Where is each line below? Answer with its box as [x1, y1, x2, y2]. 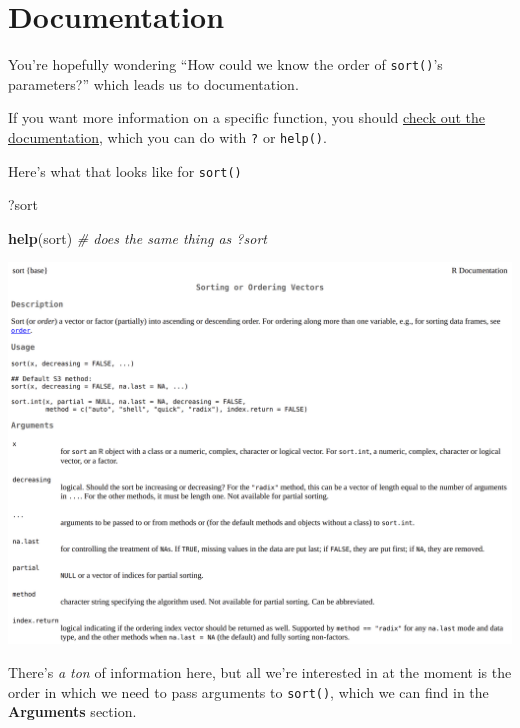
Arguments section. [8, 701, 137, 722]
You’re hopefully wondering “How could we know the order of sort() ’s [8, 54, 443, 75]
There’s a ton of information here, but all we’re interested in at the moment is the [8, 662, 512, 682]
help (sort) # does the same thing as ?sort [8, 227, 267, 248]
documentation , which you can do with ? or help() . [8, 126, 327, 147]
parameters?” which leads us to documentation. [8, 73, 299, 94]
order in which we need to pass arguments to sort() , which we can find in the [8, 681, 489, 702]
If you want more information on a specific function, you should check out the [8, 107, 486, 128]
